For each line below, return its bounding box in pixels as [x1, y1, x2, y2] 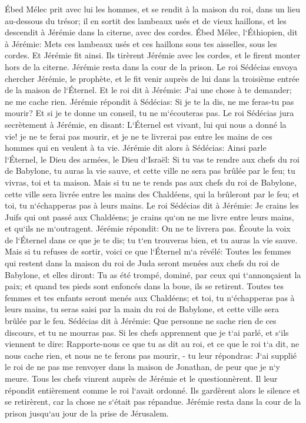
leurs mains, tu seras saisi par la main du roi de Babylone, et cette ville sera [5, 303, 279, 315]
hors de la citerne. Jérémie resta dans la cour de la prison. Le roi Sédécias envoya [5, 60, 298, 72]
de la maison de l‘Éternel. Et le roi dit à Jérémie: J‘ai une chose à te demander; [5, 84, 292, 96]
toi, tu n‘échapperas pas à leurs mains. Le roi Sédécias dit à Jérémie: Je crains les [5, 199, 299, 211]
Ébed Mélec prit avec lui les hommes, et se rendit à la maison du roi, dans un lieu [5, 3, 300, 15]
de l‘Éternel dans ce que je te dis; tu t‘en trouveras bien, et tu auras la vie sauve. [5, 233, 298, 246]
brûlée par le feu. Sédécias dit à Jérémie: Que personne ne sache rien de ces [5, 315, 277, 327]
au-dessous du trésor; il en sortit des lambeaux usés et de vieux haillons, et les [5, 14, 287, 27]
